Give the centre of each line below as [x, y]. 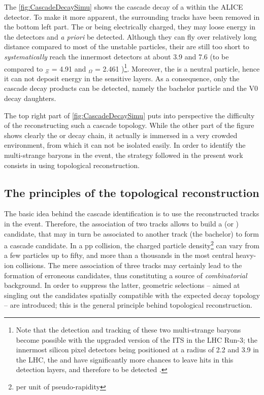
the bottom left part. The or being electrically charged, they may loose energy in [130, 27]
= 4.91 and [69, 68]
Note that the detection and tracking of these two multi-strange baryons [128, 329]
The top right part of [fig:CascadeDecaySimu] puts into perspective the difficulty [129, 115]
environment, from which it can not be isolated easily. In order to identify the [125, 145]
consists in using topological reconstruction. [72, 165]
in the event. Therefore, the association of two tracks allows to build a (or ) [122, 223]
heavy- [246, 255]
